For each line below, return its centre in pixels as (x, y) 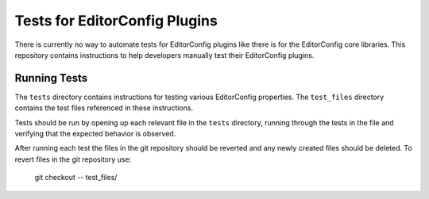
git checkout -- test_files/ (76, 178)
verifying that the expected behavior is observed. (95, 134)
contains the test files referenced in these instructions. (104, 108)
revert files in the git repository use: (73, 159)
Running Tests (51, 78)
